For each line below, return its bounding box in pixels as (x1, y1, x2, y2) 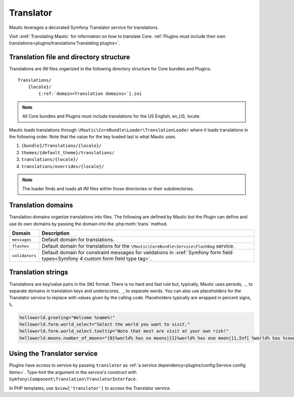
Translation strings (9, 268, 69, 277)
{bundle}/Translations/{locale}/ (21, 143, 102, 149)
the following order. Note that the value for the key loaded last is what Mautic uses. (9, 134, 176, 140)
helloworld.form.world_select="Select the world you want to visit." (19, 322, 190, 327)
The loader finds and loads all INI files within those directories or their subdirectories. (22, 186, 195, 192)
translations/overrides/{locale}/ (21, 163, 104, 169)
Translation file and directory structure (9, 53, 130, 61)
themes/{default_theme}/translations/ (21, 150, 115, 155)
